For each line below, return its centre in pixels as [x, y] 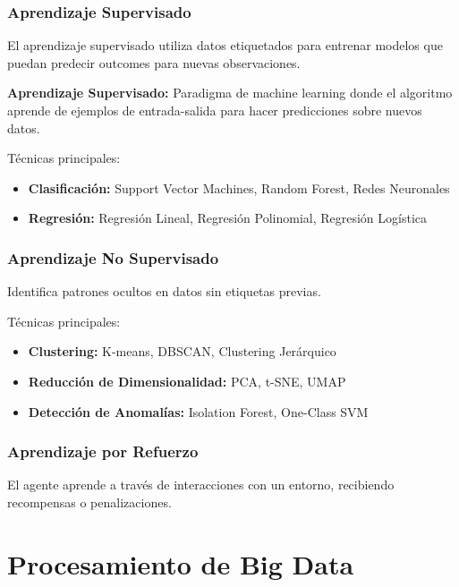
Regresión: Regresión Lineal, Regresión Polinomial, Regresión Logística [228, 218]
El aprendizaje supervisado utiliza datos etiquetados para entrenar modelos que [225, 45]
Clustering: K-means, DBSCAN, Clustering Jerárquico [182, 351]
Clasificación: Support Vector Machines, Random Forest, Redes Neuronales [239, 187]
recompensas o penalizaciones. [89, 502]
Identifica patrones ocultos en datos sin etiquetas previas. [164, 291]
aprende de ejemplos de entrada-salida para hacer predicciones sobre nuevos [215, 110]
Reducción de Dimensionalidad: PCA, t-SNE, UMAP [187, 381]
